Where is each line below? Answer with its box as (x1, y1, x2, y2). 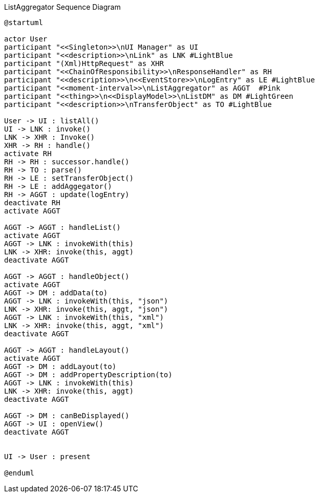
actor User (4, 35, 48, 43)
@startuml (4, 18, 43, 27)
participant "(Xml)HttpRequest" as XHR (4, 59, 164, 68)
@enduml (4, 469, 35, 477)
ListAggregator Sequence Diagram (4, 3, 121, 11)
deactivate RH (4, 199, 60, 207)
